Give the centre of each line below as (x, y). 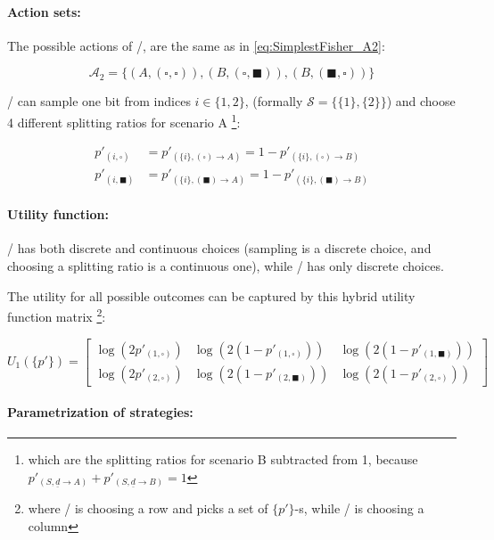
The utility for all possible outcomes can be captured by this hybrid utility (211, 295)
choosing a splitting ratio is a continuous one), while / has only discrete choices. (226, 266)
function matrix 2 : (57, 315)
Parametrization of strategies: (100, 412)
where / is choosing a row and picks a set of (148, 508)
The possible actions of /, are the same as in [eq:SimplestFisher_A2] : (196, 45)
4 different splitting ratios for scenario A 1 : (124, 120)
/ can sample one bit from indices (99, 101)
